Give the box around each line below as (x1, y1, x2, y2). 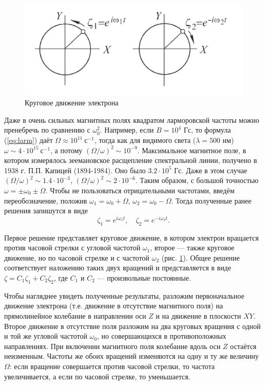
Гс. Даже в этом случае (174, 164, 248, 175)
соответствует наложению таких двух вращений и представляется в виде (4, 262, 231, 273)
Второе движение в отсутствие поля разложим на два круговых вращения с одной (4, 320, 261, 331)
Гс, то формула (183, 124, 231, 135)
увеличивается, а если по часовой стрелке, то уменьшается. (4, 371, 191, 381)
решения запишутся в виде (4, 205, 88, 216)
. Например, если (100, 124, 154, 135)
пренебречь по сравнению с (4, 124, 90, 135)
